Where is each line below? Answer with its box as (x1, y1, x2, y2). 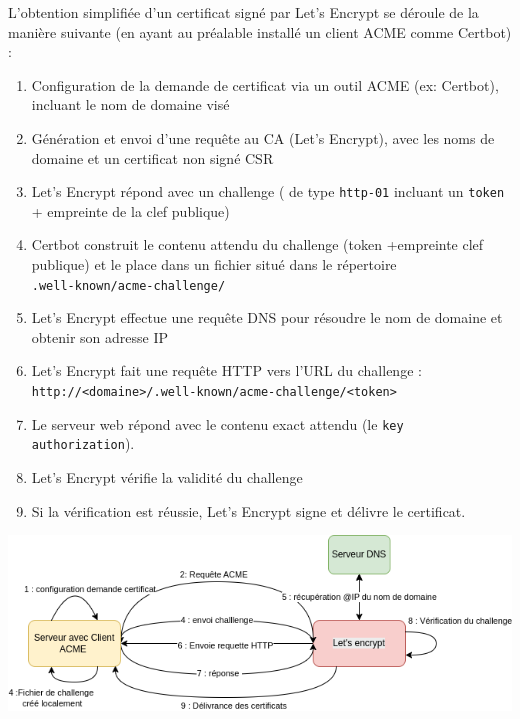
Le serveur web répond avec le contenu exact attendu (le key (31, 413, 404, 434)
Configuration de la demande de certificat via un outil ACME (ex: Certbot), (31, 74, 499, 95)
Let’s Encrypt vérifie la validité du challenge (31, 467, 303, 487)
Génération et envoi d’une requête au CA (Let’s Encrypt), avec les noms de (31, 127, 495, 148)
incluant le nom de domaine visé (31, 94, 230, 115)
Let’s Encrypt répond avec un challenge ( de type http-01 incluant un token (31, 181, 505, 202)
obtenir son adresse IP (31, 326, 169, 347)
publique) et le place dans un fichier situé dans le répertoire (31, 254, 397, 274)
